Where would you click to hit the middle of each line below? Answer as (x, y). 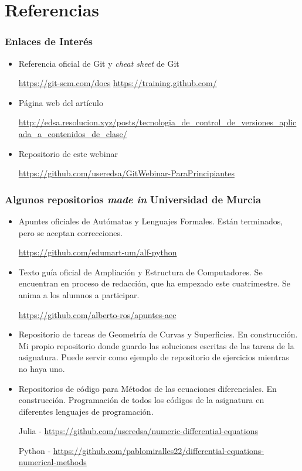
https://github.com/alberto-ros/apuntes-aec (97, 314)
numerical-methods (52, 462)
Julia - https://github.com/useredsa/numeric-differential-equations (138, 431)
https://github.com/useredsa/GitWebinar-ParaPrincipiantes (126, 173)
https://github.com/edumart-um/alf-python (98, 252)
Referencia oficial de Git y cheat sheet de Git (99, 63)
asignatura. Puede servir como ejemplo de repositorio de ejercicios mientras (154, 357)
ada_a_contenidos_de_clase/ (73, 133)
